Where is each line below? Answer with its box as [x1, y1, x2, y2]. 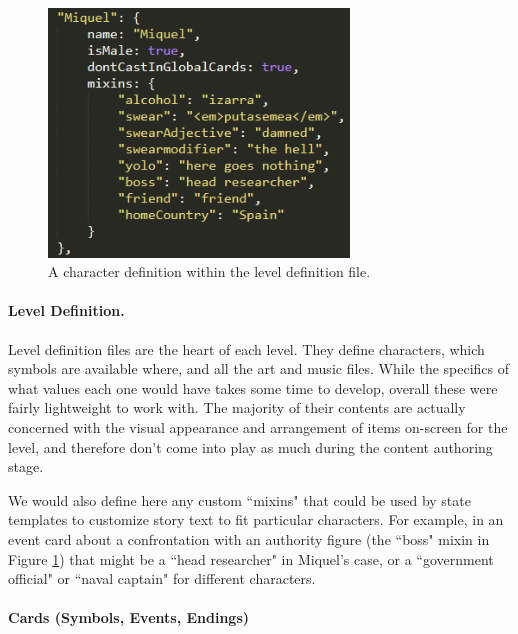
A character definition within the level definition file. [48, 261, 371, 282]
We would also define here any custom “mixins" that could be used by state [8, 489, 471, 510]
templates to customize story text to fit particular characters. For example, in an [8, 509, 504, 530]
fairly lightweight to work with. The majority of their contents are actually [8, 397, 466, 418]
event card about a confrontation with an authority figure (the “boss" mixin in [8, 528, 490, 549]
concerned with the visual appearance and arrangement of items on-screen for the [8, 417, 508, 438]
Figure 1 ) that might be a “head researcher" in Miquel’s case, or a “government [8, 548, 494, 569]
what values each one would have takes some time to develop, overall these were [8, 377, 498, 398]
